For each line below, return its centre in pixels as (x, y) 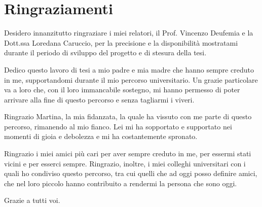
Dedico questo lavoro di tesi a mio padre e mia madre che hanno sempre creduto (129, 69)
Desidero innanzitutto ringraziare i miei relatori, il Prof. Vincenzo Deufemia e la (129, 33)
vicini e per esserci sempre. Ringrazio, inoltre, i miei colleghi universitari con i (125, 163)
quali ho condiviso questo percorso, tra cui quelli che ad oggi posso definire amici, (131, 173)
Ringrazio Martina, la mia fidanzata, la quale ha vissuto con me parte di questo (128, 116)
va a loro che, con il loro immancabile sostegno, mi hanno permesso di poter (122, 90)
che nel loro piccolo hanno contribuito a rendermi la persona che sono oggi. (121, 183)
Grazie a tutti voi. (32, 200)
